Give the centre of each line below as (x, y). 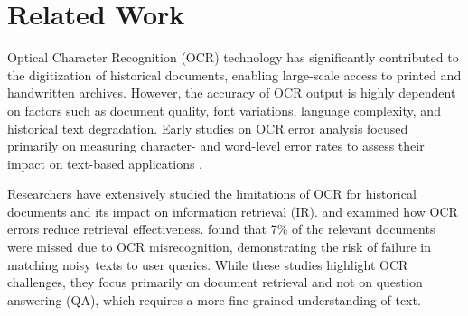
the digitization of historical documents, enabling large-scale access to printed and (234, 74)
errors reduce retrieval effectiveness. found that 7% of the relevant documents (221, 229)
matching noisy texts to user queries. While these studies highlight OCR (208, 264)
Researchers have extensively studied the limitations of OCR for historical (212, 194)
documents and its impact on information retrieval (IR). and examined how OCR (233, 211)
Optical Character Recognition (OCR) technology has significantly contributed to (233, 57)
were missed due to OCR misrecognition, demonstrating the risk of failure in (219, 247)
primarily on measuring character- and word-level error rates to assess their (216, 146)
